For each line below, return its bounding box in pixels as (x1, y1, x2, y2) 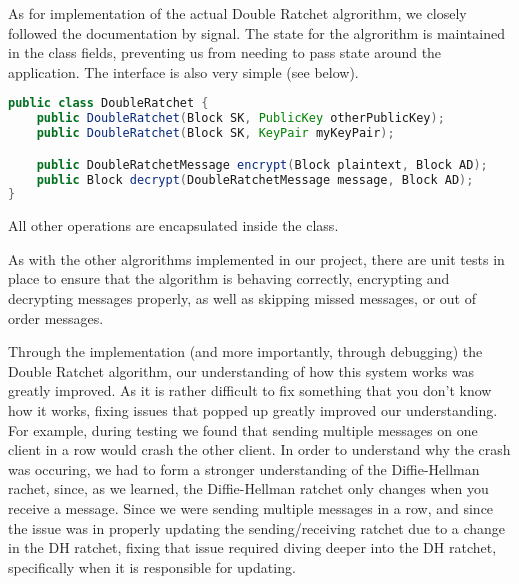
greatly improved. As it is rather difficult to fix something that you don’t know (8, 380, 492, 401)
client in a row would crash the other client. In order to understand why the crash (8, 439, 511, 460)
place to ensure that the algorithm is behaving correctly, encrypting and (8, 268, 450, 289)
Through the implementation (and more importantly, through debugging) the (8, 341, 483, 362)
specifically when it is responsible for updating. (8, 556, 296, 577)
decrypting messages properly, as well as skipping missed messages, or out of (8, 288, 477, 309)
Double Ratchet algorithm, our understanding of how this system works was (8, 360, 475, 381)
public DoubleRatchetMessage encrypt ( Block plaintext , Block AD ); (36, 157, 488, 172)
